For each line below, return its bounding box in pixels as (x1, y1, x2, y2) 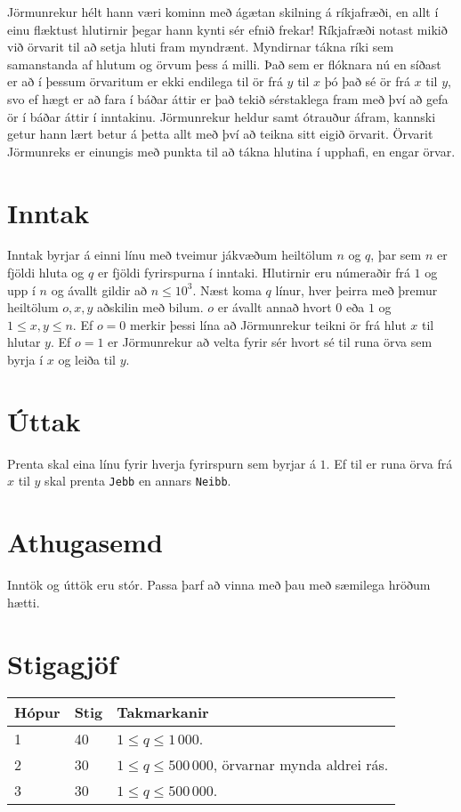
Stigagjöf (7, 645, 117, 681)
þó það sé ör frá (324, 72, 410, 91)
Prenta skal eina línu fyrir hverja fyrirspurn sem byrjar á (7, 454, 316, 472)
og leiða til (58, 350, 117, 369)
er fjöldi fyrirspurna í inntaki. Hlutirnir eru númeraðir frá (97, 263, 410, 282)
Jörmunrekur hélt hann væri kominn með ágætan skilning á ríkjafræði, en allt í (7, 3, 439, 20)
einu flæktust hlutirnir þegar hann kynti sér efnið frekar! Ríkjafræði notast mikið (7, 20, 448, 38)
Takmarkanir (117, 702, 209, 723)
